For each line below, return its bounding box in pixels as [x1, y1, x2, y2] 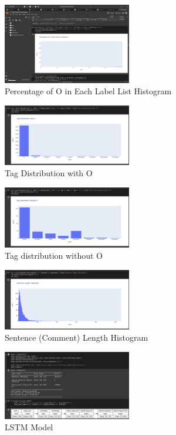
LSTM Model [5, 421, 53, 433]
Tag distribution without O [5, 249, 103, 262]
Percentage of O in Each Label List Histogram [5, 85, 172, 97]
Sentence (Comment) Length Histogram [5, 331, 148, 344]
